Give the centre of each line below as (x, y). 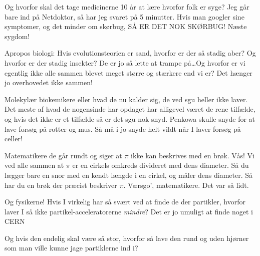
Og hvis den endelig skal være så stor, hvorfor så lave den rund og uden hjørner (127, 238)
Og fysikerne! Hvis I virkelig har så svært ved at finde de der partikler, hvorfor (125, 202)
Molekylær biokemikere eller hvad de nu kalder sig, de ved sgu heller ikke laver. (126, 99)
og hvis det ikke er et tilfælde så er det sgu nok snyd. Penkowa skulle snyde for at (130, 118)
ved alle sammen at (34, 165)
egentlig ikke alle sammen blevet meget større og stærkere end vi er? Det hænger (128, 72)
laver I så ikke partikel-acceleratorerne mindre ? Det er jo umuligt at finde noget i (129, 211)
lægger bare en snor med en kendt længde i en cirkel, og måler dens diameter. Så (129, 175)
